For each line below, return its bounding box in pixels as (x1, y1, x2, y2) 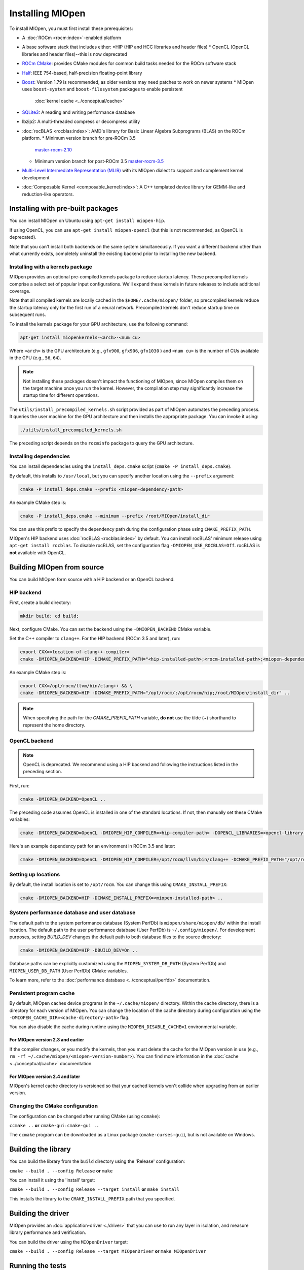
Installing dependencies (9, 453, 70, 460)
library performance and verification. (9, 1229, 86, 1235)
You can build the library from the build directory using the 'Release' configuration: (9, 1158, 185, 1164)
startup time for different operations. (23, 392, 99, 398)
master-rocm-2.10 (34, 146, 72, 152)
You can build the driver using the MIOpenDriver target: (9, 1239, 128, 1245)
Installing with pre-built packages (9, 204, 119, 213)
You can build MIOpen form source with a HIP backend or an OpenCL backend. (9, 576, 175, 582)
